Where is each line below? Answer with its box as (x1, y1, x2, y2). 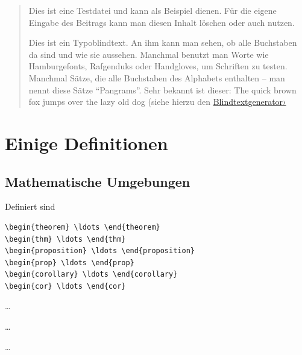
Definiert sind (5, 200, 55, 213)
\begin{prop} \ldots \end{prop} (5, 258, 134, 267)
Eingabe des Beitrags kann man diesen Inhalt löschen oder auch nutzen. (28, 16, 295, 28)
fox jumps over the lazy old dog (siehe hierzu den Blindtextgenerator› (28, 95, 286, 108)
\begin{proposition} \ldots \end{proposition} (5, 247, 195, 256)
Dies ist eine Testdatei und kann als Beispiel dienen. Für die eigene (28, 4, 277, 16)
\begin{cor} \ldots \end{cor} (5, 281, 126, 291)
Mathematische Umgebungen (5, 172, 190, 190)
